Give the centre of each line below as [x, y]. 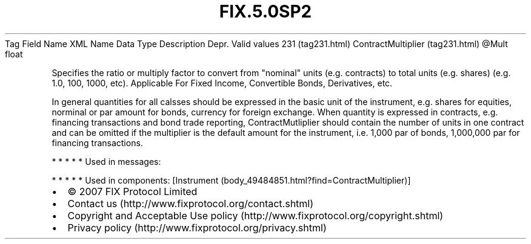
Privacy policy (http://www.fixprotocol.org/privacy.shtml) [197, 227]
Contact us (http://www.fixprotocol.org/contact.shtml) [191, 203]
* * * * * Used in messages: [106, 161]
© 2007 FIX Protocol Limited [132, 191]
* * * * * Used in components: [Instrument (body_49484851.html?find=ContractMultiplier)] [231, 180]
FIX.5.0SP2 [265, 11]
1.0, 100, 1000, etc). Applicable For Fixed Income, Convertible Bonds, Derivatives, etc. [222, 83]
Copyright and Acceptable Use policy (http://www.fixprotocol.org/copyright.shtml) [255, 215]
